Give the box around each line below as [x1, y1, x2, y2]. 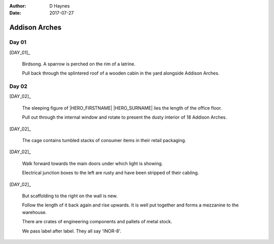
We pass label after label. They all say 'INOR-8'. [22, 228, 122, 234]
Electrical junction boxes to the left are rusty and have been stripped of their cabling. [22, 170, 199, 176]
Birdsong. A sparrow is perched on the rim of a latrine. [22, 61, 135, 67]
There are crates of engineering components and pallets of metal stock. [22, 219, 173, 225]
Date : [9, 10, 21, 16]
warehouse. [22, 209, 47, 215]
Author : [9, 3, 26, 9]
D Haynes [49, 3, 70, 9]
